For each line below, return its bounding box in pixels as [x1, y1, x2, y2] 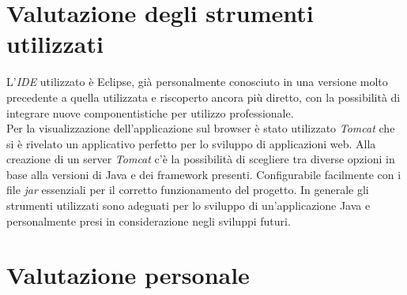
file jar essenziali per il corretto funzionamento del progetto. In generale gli [6, 181, 369, 198]
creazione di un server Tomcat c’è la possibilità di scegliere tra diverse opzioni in [6, 151, 395, 167]
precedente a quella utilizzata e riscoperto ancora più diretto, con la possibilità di [6, 88, 401, 105]
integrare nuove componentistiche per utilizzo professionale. [6, 104, 294, 121]
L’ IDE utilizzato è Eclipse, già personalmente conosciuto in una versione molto [6, 73, 388, 90]
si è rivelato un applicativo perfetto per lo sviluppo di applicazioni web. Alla [6, 135, 376, 151]
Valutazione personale [6, 259, 250, 291]
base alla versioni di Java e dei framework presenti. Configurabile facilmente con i [6, 166, 401, 182]
